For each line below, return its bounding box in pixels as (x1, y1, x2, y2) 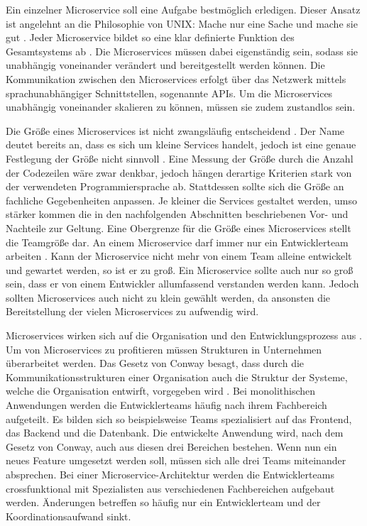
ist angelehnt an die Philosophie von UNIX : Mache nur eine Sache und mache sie (6, 16, 358, 31)
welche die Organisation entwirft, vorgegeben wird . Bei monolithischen (6, 383, 316, 398)
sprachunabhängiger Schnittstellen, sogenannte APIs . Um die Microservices (6, 85, 333, 100)
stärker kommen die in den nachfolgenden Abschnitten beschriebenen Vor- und (6, 207, 349, 221)
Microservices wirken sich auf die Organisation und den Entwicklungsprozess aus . (6, 328, 362, 343)
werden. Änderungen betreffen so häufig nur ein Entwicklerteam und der (6, 495, 321, 510)
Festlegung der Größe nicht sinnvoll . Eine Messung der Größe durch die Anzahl (6, 150, 354, 165)
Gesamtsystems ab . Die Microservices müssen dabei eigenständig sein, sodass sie (6, 43, 358, 58)
